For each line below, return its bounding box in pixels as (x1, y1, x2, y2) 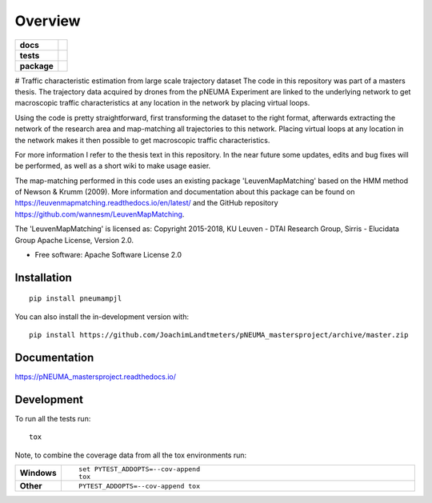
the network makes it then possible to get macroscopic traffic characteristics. (14, 135, 270, 145)
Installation (14, 270, 72, 284)
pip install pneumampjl (29, 294, 122, 303)
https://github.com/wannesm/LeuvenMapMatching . (14, 209, 185, 219)
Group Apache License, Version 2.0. (14, 235, 134, 245)
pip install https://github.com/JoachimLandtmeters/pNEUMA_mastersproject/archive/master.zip (29, 330, 409, 340)
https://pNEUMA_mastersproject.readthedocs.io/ (14, 372, 176, 381)
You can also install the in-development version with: (14, 312, 190, 321)
